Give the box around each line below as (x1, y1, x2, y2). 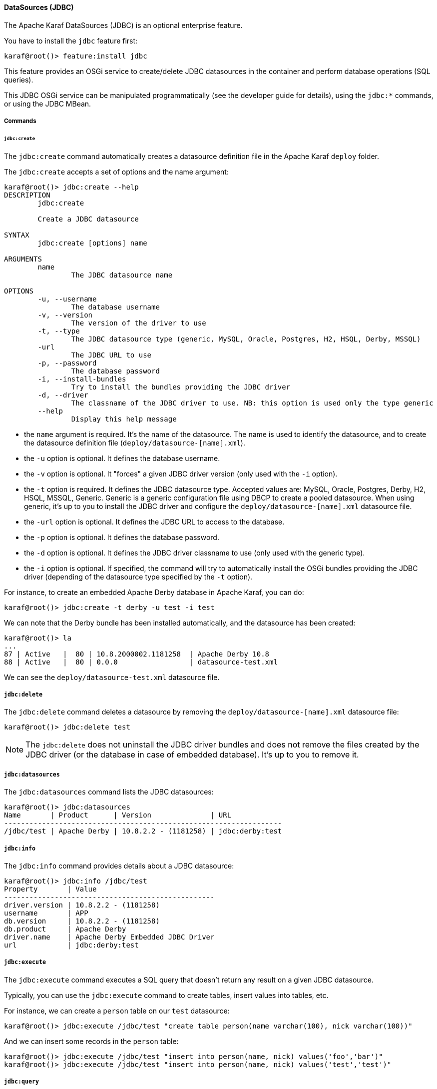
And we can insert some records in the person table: (4, 1036, 179, 1045)
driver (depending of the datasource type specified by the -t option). (24, 572, 253, 581)
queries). (4, 75, 33, 84)
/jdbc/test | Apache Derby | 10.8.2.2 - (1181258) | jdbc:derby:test (4, 827, 282, 835)
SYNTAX (4, 230, 29, 239)
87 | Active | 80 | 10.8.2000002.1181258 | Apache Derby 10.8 (4, 649, 270, 658)
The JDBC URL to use (71, 350, 152, 359)
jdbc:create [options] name (37, 238, 147, 247)
